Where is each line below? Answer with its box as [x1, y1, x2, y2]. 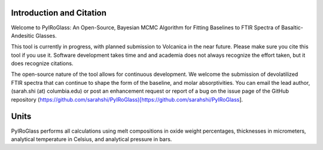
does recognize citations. [11, 60, 74, 67]
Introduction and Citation [11, 8, 107, 18]
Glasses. [35, 32, 57, 39]
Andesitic [11, 32, 35, 39]
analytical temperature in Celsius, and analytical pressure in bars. [11, 135, 172, 143]
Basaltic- [281, 24, 303, 31]
